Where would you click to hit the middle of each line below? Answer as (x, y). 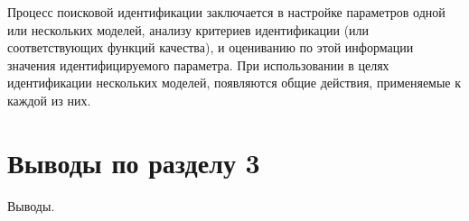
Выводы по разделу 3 (134, 162)
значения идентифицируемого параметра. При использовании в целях (198, 64)
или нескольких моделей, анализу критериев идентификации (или (188, 29)
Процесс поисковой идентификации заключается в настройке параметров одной (226, 12)
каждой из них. (49, 100)
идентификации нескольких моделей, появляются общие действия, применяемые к (234, 83)
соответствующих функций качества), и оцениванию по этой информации (211, 47)
